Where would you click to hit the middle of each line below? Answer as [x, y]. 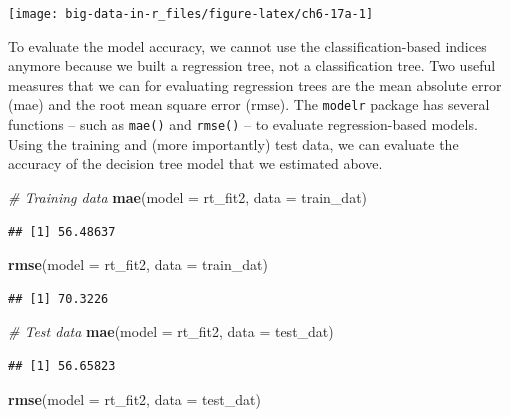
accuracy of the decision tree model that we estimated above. [195, 163]
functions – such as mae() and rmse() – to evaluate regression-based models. [243, 124]
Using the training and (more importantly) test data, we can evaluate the [233, 143]
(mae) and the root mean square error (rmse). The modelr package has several [249, 104]
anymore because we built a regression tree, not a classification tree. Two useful [252, 65]
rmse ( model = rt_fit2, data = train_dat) [138, 264]
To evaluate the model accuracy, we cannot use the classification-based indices [247, 45]
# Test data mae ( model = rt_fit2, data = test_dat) [171, 331]
